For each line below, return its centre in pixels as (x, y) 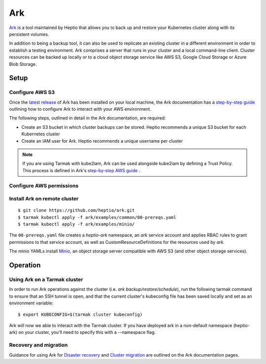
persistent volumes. (29, 34)
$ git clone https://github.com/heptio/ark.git (76, 211)
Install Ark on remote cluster (44, 199)
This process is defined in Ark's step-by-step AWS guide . (81, 170)
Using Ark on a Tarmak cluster (46, 279)
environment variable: (31, 303)
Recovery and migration (38, 345)
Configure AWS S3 (32, 92)
